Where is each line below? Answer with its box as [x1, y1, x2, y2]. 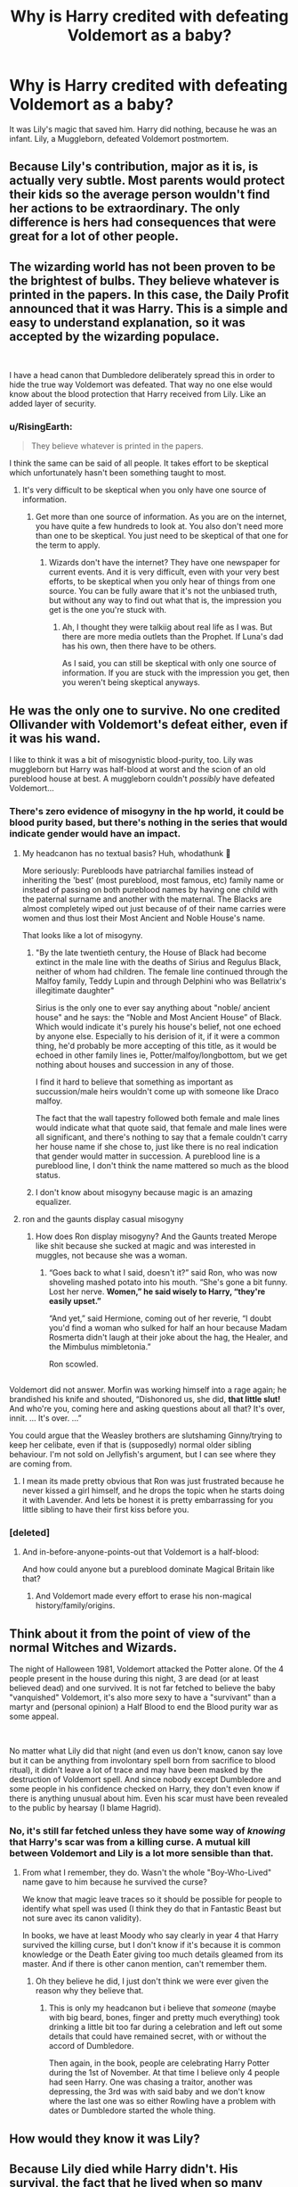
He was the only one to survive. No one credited [9, 703, 280, 718]
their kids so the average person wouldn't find [9, 187, 270, 202]
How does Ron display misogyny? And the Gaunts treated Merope [35, 1231, 278, 1242]
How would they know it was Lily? [9, 2131, 200, 2146]
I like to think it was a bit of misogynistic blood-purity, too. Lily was [9, 755, 254, 765]
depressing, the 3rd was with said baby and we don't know [48, 2086, 265, 2097]
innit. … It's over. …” [9, 1412, 82, 1424]
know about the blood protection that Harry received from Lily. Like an [9, 389, 267, 400]
